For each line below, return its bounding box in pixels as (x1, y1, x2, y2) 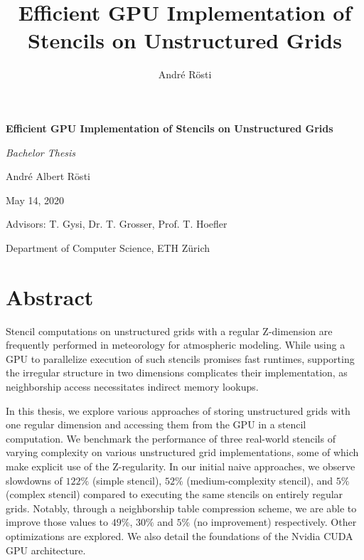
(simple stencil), (92, 472, 162, 487)
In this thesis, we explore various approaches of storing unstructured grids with (6, 403, 350, 418)
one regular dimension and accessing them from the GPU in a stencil (6, 417, 306, 432)
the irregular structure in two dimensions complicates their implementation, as (6, 365, 348, 380)
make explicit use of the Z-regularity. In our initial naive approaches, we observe (6, 458, 355, 473)
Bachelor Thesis (6, 144, 76, 159)
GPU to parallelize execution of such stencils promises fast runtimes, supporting (6, 351, 355, 366)
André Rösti (158, 67, 212, 82)
